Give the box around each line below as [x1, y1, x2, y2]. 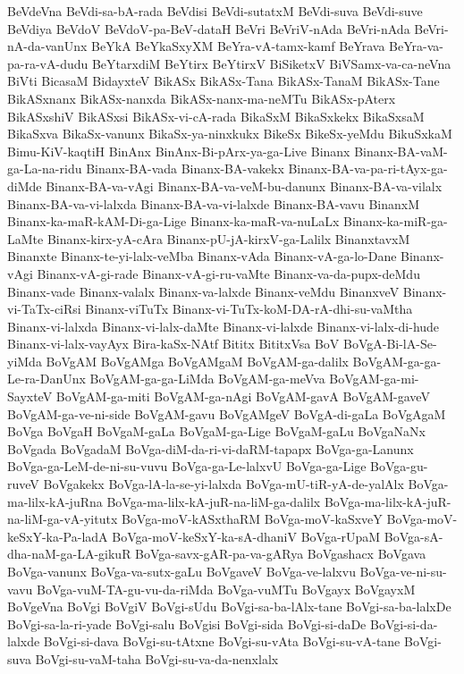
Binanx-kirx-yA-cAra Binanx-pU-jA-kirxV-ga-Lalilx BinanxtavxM [46, 229, 410, 248]
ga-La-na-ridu [7, 159, 82, 178]
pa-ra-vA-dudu [7, 54, 89, 72]
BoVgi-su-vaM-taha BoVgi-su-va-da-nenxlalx [35, 649, 279, 668]
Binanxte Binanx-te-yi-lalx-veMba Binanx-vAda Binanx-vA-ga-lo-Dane [7, 247, 397, 265]
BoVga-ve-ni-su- [359, 562, 447, 580]
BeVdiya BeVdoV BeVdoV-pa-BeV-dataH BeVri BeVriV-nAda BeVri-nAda [7, 19, 410, 38]
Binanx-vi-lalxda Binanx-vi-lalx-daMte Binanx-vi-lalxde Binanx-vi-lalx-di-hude [7, 316, 440, 335]
